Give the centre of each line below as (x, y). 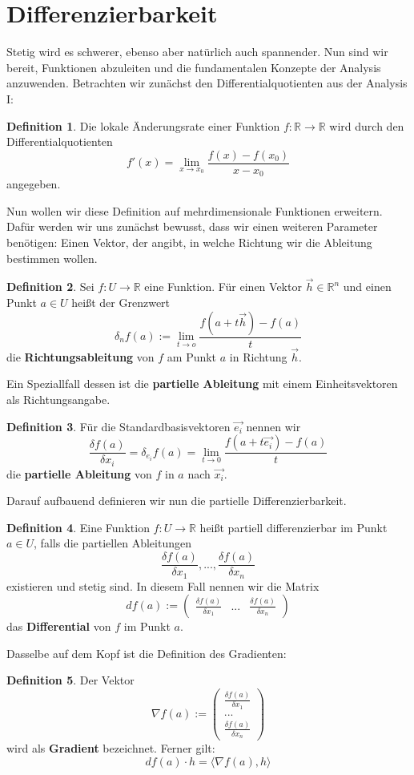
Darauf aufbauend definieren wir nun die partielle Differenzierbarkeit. (177, 501)
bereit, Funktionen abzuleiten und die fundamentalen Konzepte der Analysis (194, 67)
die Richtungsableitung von (80, 356)
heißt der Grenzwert (121, 302)
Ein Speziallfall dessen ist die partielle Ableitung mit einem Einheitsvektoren (202, 383)
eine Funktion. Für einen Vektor (223, 287)
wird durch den (367, 125)
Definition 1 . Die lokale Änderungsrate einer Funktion (143, 125)
